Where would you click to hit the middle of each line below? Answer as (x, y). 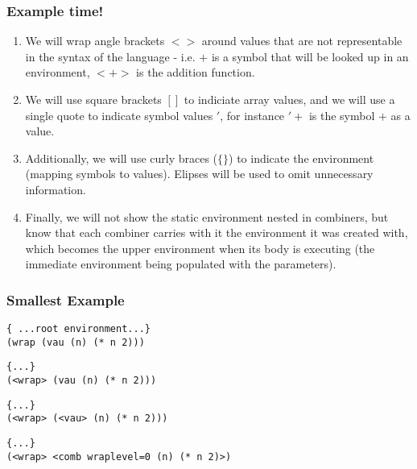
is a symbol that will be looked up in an (310, 56)
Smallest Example (66, 299)
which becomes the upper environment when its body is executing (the (200, 248)
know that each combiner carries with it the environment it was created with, (217, 232)
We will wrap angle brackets (95, 41)
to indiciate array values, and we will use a (289, 99)
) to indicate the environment (301, 158)
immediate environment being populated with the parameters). (181, 264)
